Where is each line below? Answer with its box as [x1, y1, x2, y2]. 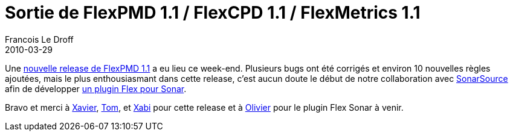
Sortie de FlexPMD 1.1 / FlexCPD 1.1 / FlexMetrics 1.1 [5, 2, 421, 23]
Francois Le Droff [5, 34, 74, 45]
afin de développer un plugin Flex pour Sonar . [5, 83, 187, 94]
